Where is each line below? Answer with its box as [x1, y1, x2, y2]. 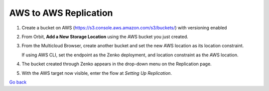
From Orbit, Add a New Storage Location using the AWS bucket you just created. [21, 34, 189, 40]
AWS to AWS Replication [9, 7, 113, 18]
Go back [9, 79, 27, 85]
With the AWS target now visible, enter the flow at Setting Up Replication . [21, 70, 172, 76]
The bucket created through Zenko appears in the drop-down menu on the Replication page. [21, 61, 212, 67]
